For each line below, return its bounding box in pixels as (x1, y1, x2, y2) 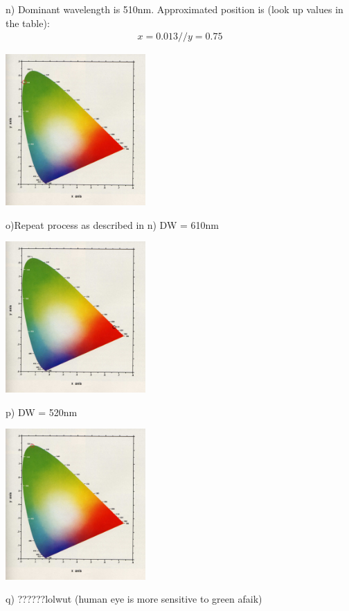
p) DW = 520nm (6, 404, 78, 419)
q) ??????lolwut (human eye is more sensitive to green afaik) (6, 592, 262, 606)
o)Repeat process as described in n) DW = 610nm (6, 217, 219, 232)
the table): (6, 15, 50, 30)
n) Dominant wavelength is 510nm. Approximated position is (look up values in (6, 2, 343, 16)
